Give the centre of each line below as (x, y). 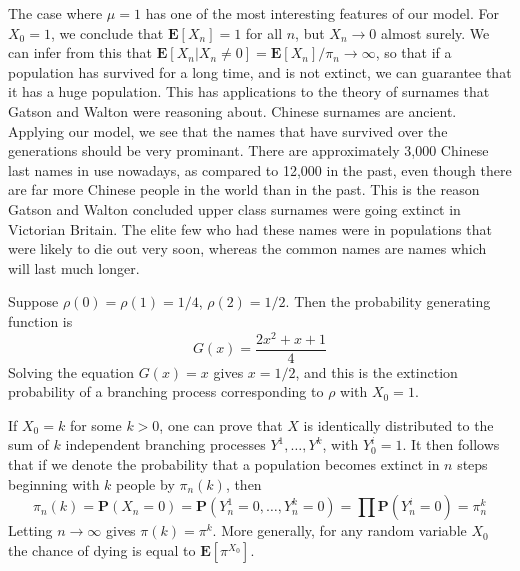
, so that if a (413, 52)
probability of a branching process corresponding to (166, 391)
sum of (28, 444)
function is (40, 320)
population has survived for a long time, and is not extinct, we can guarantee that (260, 71)
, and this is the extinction (376, 371)
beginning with (54, 483)
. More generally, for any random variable (339, 530)
